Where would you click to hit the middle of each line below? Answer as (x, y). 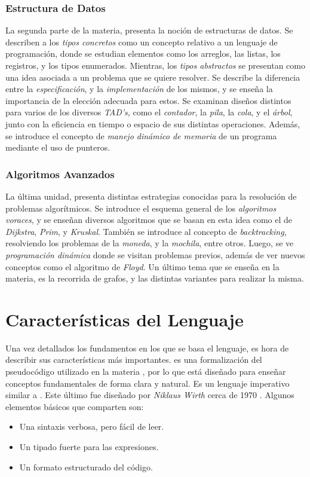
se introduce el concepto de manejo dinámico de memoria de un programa (141, 135)
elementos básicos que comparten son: (75, 406)
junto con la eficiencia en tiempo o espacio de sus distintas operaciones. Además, (153, 123)
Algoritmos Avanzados (60, 174)
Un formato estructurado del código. (86, 467)
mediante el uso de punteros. (58, 147)
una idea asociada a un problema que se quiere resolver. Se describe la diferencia (153, 77)
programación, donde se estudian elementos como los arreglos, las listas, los (143, 53)
